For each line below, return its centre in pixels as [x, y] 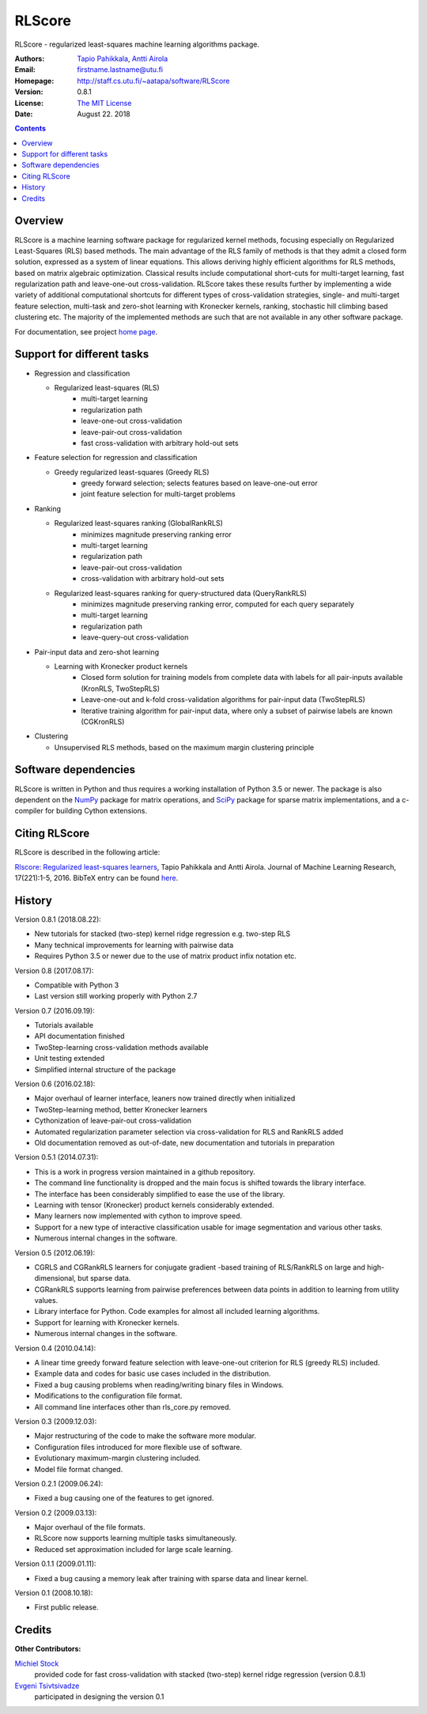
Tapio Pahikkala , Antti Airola [123, 59]
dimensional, [55, 1278]
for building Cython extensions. [96, 811]
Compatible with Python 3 [77, 985]
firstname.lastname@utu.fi [120, 70]
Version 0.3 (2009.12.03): [56, 1421]
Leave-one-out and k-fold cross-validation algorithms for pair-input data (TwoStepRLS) [223, 700]
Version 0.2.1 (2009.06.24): [59, 1483]
